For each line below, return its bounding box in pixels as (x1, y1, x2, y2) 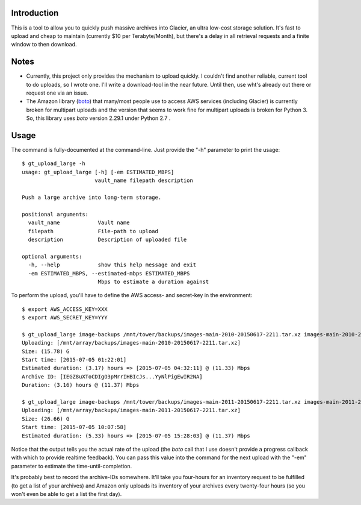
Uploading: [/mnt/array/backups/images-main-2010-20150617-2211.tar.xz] (22, 339, 241, 347)
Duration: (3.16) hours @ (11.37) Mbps (22, 381, 140, 389)
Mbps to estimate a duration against (97, 278, 209, 285)
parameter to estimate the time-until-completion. (11, 462, 132, 469)
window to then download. (11, 41, 78, 48)
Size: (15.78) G (22, 348, 70, 355)
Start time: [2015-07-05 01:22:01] (22, 356, 127, 363)
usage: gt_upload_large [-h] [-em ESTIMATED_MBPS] (22, 169, 174, 175)
